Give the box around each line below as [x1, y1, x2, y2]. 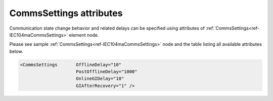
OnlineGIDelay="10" [76, 76, 124, 81]
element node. [69, 32, 99, 38]
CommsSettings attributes [9, 8, 123, 19]
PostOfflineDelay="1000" [76, 69, 138, 75]
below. [9, 48, 23, 54]
